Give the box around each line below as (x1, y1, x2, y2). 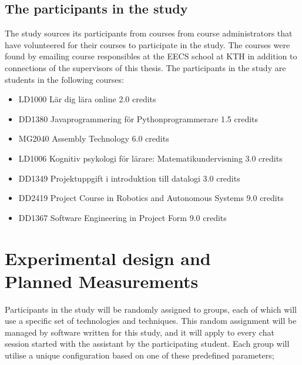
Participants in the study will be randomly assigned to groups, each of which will (5, 303, 297, 315)
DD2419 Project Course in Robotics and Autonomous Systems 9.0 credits (18, 192, 284, 204)
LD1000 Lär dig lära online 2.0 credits (18, 93, 156, 105)
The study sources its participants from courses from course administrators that (5, 27, 293, 39)
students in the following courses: (5, 73, 124, 85)
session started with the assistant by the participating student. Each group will (5, 337, 290, 350)
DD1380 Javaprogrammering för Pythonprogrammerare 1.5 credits (18, 112, 259, 125)
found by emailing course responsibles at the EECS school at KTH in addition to (5, 50, 297, 62)
